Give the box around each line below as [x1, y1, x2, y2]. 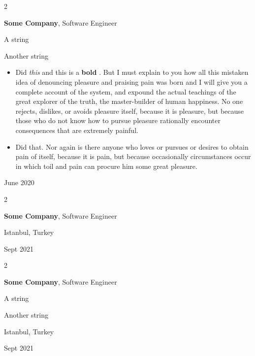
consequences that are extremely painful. [15, 125, 138, 135]
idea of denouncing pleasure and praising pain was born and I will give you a [15, 76, 248, 87]
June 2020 [4, 177, 34, 188]
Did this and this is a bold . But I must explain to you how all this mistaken [15, 67, 249, 77]
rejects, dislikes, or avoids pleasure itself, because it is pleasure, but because [15, 105, 244, 116]
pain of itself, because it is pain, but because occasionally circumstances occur [15, 151, 251, 162]
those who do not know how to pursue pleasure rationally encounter [15, 115, 221, 126]
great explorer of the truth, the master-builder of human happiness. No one [15, 96, 243, 106]
